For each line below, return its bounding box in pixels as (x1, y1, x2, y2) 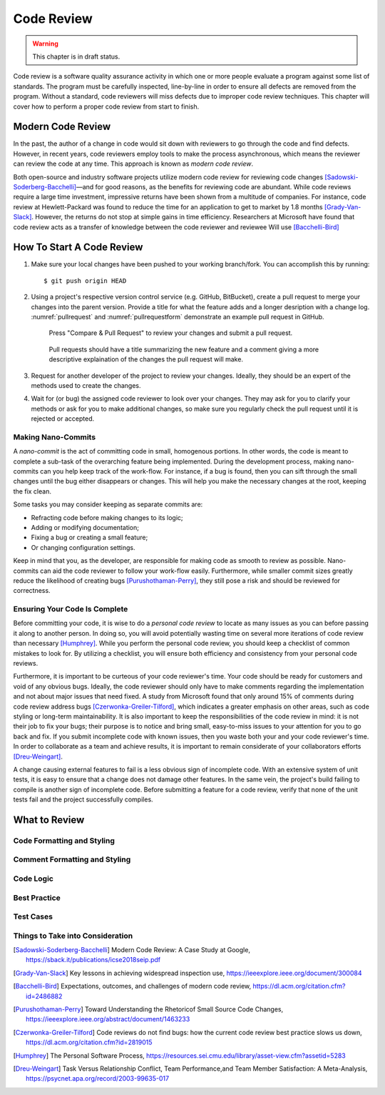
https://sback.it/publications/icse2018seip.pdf (26, 956, 161, 964)
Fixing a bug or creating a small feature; (31, 533, 148, 542)
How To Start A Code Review (13, 241, 143, 254)
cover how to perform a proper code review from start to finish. (13, 102, 200, 111)
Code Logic (13, 874, 53, 884)
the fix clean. (13, 486, 51, 496)
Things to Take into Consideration (13, 931, 133, 941)
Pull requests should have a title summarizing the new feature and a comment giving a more (48, 345, 319, 354)
